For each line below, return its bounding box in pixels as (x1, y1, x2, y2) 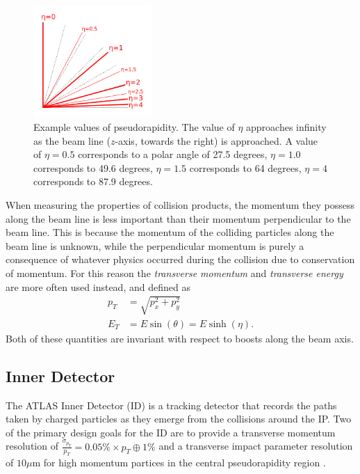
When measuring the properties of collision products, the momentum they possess (6, 198, 355, 212)
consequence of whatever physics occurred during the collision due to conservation (6, 252, 355, 267)
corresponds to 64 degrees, (189, 160, 302, 175)
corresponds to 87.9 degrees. (33, 174, 153, 189)
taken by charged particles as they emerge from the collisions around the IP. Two (6, 411, 352, 426)
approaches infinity (246, 120, 327, 134)
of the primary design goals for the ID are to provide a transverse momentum (6, 425, 336, 439)
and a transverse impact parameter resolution (158, 439, 353, 453)
